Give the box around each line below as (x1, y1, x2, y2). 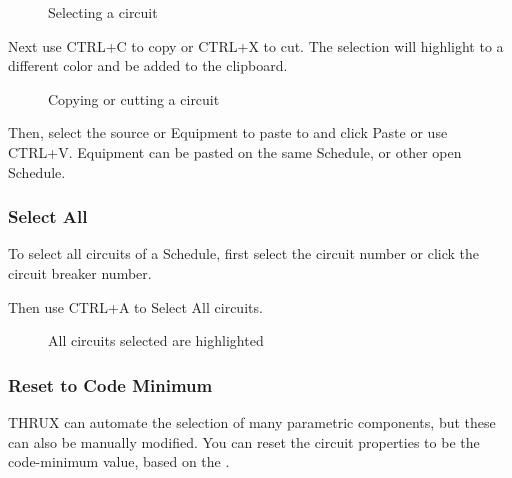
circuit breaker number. (8, 262, 152, 283)
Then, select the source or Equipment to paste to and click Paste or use (8, 122, 448, 143)
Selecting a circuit (48, 2, 158, 22)
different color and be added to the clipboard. (8, 55, 288, 76)
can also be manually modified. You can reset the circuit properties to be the (8, 431, 480, 452)
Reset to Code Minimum (8, 372, 213, 397)
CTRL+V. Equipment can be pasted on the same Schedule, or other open (8, 141, 462, 162)
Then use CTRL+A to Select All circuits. (8, 296, 263, 317)
